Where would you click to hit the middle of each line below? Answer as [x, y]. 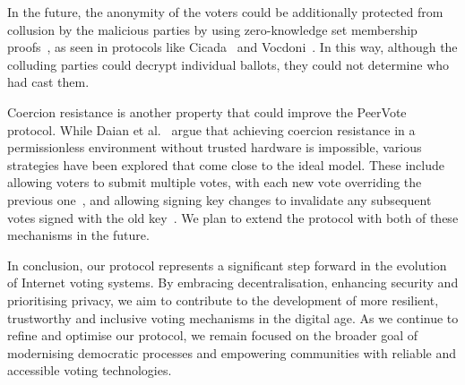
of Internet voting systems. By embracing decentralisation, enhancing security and [233, 282]
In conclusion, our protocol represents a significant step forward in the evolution [227, 265]
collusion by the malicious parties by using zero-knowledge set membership [212, 29]
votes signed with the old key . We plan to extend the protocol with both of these [233, 217]
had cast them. [48, 82]
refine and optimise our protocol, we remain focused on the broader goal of [213, 335]
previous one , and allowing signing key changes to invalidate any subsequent [220, 199]
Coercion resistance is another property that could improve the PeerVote [207, 111]
